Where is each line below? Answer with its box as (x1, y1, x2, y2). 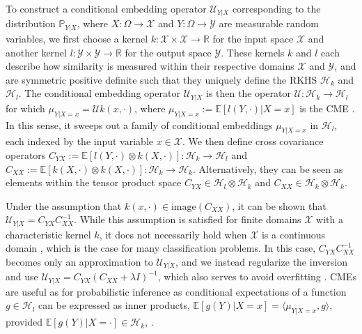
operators (6, 147, 46, 162)
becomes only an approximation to (6, 254, 153, 268)
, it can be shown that (232, 198, 326, 213)
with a (316, 212, 343, 227)
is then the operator (205, 86, 291, 100)
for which (6, 100, 45, 115)
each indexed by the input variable (6, 134, 154, 149)
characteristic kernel (6, 227, 91, 241)
